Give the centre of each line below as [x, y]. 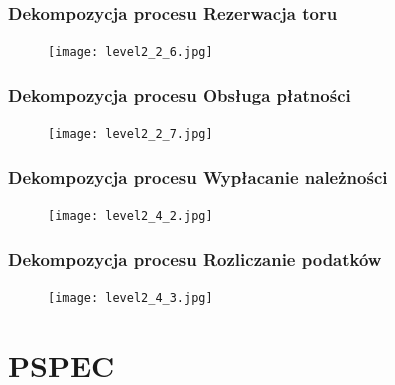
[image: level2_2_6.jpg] [130, 52]
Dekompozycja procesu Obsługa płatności [179, 94]
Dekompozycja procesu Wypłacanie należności [198, 176]
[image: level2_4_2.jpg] [130, 215]
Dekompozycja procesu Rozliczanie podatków [195, 258]
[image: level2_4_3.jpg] [130, 297]
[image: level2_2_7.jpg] [130, 134]
